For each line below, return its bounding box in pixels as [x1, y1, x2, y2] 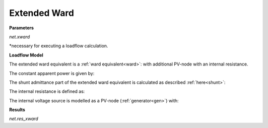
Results [9, 107, 25, 113]
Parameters [9, 25, 34, 31]
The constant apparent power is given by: [9, 70, 94, 76]
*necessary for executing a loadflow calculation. [9, 43, 109, 49]
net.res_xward [9, 116, 38, 122]
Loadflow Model [9, 52, 44, 58]
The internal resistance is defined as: [9, 88, 85, 94]
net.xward [9, 34, 30, 40]
